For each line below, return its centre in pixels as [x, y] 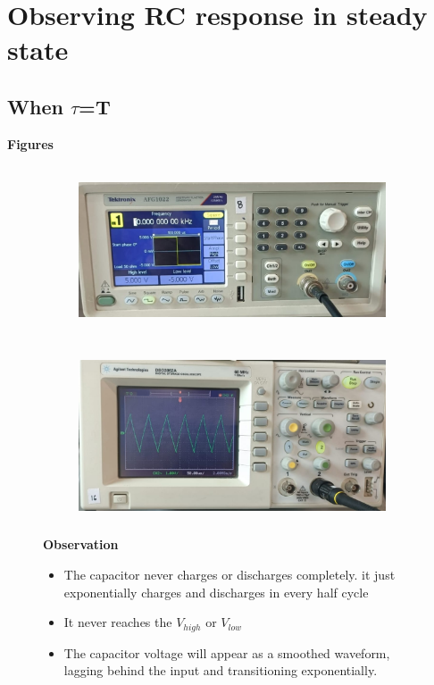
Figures [30, 143]
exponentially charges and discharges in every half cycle [216, 592]
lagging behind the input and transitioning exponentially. [221, 670]
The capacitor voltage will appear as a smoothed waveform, [227, 652]
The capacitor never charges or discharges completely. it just [230, 575]
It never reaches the [118, 622]
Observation [81, 544]
